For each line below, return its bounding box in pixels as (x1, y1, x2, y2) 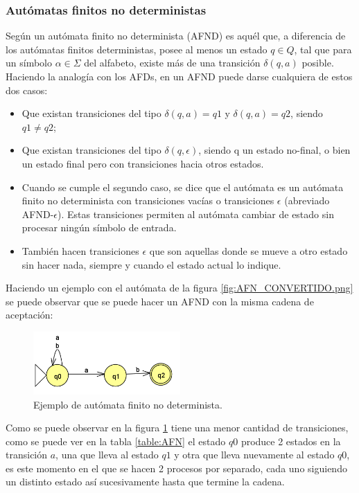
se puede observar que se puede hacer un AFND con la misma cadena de (6, 294, 314, 308)
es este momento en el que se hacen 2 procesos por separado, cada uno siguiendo (6, 460, 347, 475)
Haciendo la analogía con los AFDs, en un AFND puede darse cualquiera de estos (6, 69, 353, 83)
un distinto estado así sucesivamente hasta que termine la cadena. (6, 474, 285, 489)
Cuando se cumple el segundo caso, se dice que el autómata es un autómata (21, 179, 344, 194)
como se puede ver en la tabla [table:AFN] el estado (6, 433, 226, 448)
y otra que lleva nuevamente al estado (174, 447, 335, 462)
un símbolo (6, 55, 52, 70)
